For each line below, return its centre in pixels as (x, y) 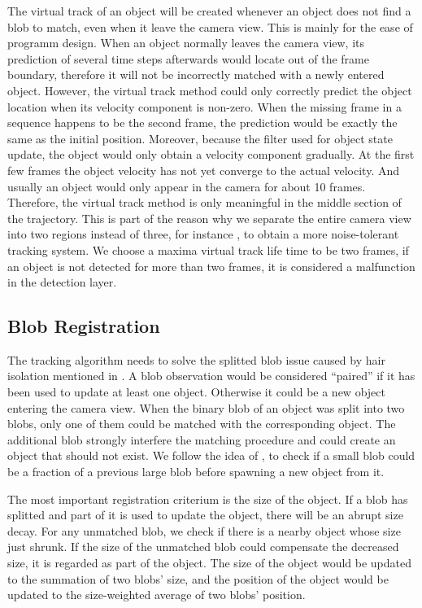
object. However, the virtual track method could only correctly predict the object (210, 90)
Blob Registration (84, 326)
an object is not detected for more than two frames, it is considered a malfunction (211, 266)
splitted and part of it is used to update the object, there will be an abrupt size (205, 515)
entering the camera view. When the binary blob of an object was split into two (206, 407)
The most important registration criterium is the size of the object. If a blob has (208, 499)
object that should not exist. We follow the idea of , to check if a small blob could (211, 455)
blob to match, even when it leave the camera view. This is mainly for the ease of (210, 26)
